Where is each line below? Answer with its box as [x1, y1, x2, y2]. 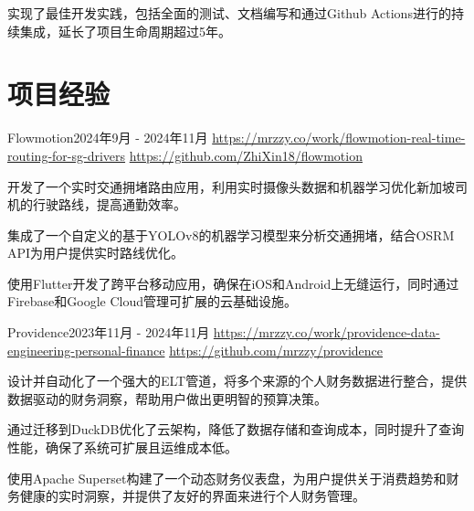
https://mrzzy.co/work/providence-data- [213, 323, 440, 342]
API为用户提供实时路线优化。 [7, 243, 184, 262]
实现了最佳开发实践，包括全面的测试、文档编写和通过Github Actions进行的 [7, 4, 451, 22]
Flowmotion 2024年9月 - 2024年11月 [7, 128, 208, 147]
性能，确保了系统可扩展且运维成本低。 [7, 438, 237, 457]
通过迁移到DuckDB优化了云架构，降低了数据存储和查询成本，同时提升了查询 [7, 420, 465, 439]
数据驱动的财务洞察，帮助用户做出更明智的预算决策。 [7, 389, 327, 408]
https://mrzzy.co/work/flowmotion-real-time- [212, 128, 466, 147]
